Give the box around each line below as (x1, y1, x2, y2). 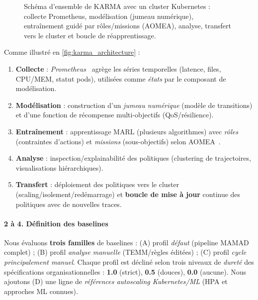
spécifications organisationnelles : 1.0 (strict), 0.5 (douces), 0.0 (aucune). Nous (4, 266, 247, 277)
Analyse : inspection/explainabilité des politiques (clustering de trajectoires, (15, 153, 251, 163)
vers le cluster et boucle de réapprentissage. (24, 30, 156, 40)
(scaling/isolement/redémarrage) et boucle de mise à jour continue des (15, 189, 241, 199)
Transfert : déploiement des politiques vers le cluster (15, 179, 179, 190)
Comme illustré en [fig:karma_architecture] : (4, 47, 140, 57)
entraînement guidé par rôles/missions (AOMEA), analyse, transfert (24, 20, 231, 31)
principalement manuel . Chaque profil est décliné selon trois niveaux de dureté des (4, 257, 254, 267)
